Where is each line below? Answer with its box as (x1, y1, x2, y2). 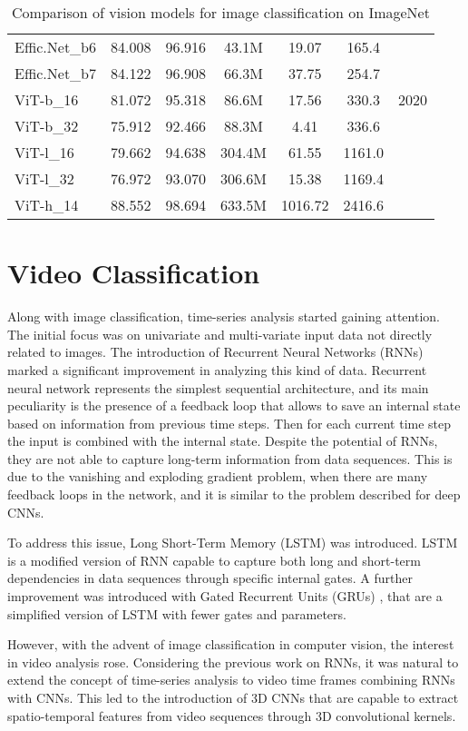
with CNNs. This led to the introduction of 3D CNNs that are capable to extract (7, 688, 459, 706)
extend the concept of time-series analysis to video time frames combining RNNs (7, 670, 455, 689)
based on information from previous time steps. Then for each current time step (7, 413, 452, 432)
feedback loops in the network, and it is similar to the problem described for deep (7, 485, 461, 504)
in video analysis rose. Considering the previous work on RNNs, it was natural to (7, 652, 459, 671)
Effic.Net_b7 (15, 63, 97, 84)
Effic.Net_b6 (15, 36, 97, 57)
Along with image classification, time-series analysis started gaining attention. (7, 307, 440, 326)
